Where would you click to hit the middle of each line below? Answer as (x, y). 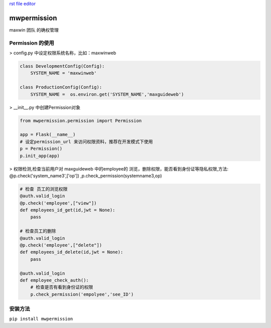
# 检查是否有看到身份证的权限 (62, 287)
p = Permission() (41, 149)
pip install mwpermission (41, 319)
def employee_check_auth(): (54, 280)
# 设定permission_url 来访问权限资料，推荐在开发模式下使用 (86, 141)
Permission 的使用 (32, 43)
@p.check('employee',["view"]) (58, 203)
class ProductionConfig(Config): (61, 87)
